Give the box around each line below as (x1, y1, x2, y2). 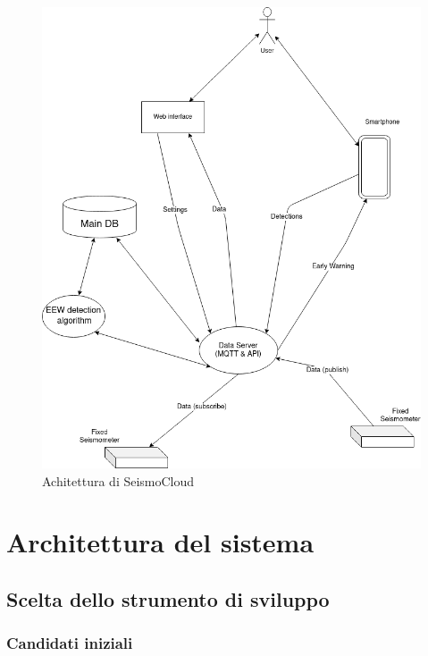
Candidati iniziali (6, 632, 133, 654)
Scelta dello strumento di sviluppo (6, 585, 330, 612)
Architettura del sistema (6, 524, 315, 560)
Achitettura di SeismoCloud (42, 471, 195, 490)
